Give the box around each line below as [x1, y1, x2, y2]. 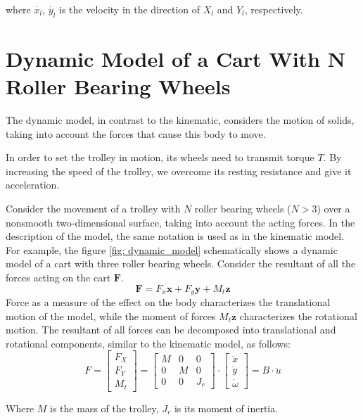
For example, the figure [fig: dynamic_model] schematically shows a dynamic [6, 242, 338, 257]
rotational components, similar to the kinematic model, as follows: [6, 336, 291, 350]
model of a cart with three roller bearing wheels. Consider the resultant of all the [6, 256, 356, 271]
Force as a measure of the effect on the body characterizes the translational [6, 295, 331, 310]
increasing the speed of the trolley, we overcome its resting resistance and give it [6, 163, 352, 178]
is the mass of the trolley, [50, 400, 159, 415]
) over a [317, 201, 350, 216]
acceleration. [6, 177, 60, 192]
